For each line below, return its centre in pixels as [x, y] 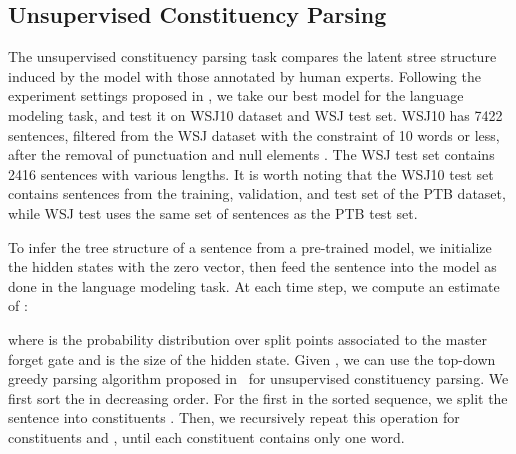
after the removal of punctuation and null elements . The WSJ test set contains [251, 154]
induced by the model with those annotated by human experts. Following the [244, 75]
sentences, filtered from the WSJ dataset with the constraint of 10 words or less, [254, 134]
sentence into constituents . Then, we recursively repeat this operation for [234, 417]
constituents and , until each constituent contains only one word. [206, 436]
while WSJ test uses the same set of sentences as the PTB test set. [213, 212]
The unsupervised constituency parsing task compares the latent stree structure [252, 56]
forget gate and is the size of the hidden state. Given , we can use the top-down [252, 358]
